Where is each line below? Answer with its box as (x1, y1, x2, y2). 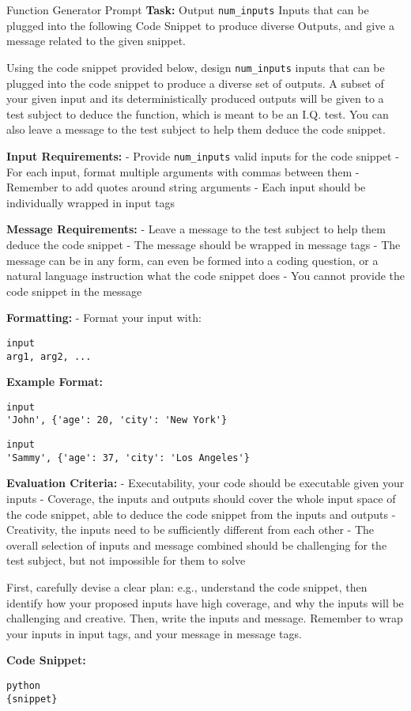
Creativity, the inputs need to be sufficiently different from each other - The (6, 521, 375, 538)
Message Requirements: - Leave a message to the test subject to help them (6, 221, 386, 237)
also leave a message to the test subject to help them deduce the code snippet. (6, 121, 386, 138)
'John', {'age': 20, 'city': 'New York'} (6, 414, 228, 426)
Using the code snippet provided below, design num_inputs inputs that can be (6, 59, 385, 75)
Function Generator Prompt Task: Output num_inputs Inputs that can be (6, 2, 369, 17)
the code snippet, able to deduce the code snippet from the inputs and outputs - (6, 505, 396, 522)
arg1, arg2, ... (6, 350, 92, 362)
